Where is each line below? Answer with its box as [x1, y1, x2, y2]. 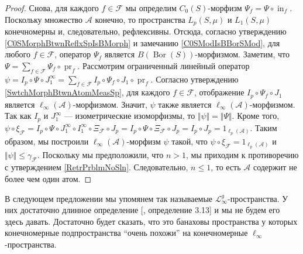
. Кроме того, [232, 109, 280, 122]
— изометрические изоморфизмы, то [64, 109, 195, 122]
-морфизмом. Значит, [73, 98, 147, 110]
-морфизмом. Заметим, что [195, 48, 290, 60]
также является [158, 98, 212, 110]
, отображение [194, 86, 245, 98]
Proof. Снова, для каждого [5, 2, 99, 13]
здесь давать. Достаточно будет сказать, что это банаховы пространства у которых [5, 215, 298, 227]
